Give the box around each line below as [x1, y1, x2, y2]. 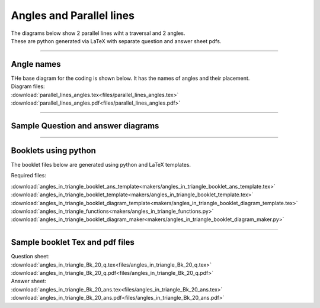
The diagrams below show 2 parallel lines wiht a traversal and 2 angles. [11, 30, 185, 37]
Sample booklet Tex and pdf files [11, 237, 135, 248]
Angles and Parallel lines [11, 9, 135, 22]
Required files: [11, 172, 47, 179]
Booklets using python [11, 145, 96, 155]
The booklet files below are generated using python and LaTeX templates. [11, 161, 191, 168]
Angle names [11, 59, 61, 69]
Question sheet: [11, 253, 50, 260]
